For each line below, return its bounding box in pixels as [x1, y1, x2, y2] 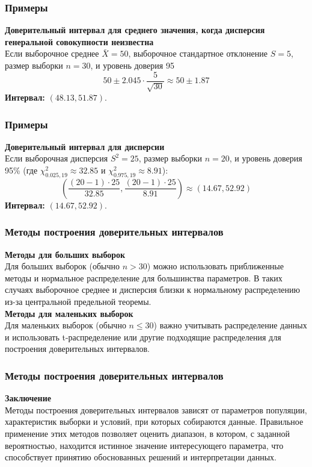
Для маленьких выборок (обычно [5, 319, 126, 331]
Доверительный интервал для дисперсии [5, 140, 165, 152]
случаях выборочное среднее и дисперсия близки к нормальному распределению [5, 283, 300, 296]
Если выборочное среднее [5, 47, 99, 60]
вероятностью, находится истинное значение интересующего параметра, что [5, 439, 284, 451]
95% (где [5, 164, 38, 177]
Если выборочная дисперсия [5, 152, 108, 165]
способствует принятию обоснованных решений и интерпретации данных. [5, 451, 277, 463]
